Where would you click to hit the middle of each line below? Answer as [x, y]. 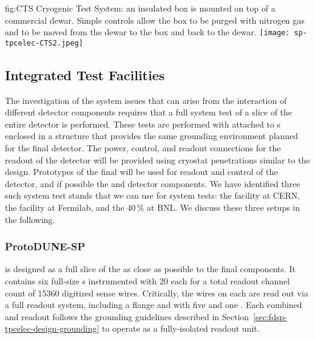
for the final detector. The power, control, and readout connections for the [143, 148]
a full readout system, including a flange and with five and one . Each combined [154, 305]
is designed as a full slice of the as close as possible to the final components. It [151, 269]
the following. [30, 219]
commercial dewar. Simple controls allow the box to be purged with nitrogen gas [155, 20]
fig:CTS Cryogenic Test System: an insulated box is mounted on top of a [140, 8]
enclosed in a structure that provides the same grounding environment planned [152, 136]
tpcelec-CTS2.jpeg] [44, 43]
